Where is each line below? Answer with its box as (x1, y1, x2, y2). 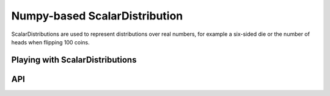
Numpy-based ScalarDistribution (11, 9, 183, 22)
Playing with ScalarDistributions (11, 55, 137, 65)
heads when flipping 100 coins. (11, 38, 90, 46)
